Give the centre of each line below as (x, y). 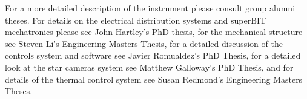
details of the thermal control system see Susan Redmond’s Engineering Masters (154, 79)
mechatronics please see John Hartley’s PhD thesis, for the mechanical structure (154, 32)
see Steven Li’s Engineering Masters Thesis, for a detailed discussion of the (144, 43)
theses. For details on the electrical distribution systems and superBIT (136, 20)
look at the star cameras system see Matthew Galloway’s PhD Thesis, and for (149, 67)
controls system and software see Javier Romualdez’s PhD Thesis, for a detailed (153, 55)
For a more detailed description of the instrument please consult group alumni (150, 8)
